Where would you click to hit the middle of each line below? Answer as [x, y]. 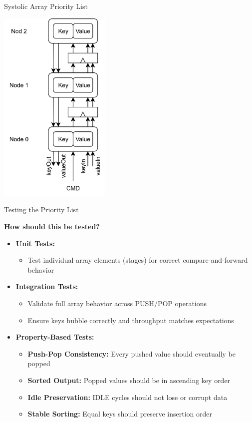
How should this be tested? [52, 226]
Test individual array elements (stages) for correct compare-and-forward [138, 260]
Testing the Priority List [41, 210]
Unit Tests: [35, 243]
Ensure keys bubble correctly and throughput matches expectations [131, 320]
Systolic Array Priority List [46, 6]
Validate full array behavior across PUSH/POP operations [117, 303]
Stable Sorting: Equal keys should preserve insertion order [120, 414]
